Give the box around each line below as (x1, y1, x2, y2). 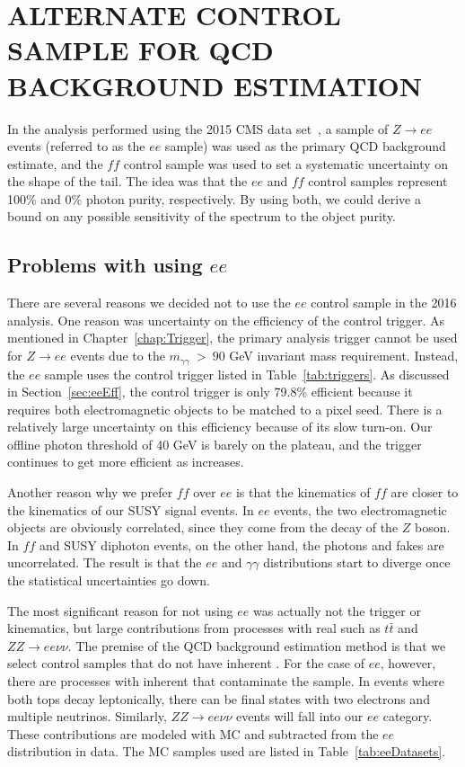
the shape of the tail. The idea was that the (7, 172, 248, 191)
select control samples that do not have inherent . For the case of (7, 654, 365, 673)
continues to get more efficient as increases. (7, 452, 244, 471)
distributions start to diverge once (263, 553, 451, 572)
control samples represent (308, 172, 448, 191)
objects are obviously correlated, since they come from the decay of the (7, 518, 399, 537)
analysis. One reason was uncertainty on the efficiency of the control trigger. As (7, 310, 445, 329)
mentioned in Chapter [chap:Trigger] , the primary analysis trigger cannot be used (7, 328, 458, 347)
